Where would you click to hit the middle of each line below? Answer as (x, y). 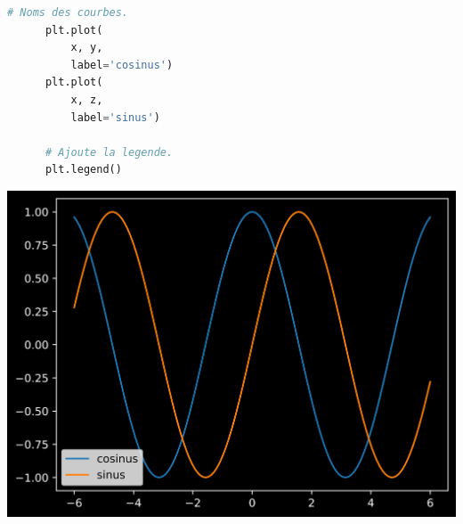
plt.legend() (83, 170)
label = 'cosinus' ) (122, 65)
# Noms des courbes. (68, 12)
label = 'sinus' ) (115, 117)
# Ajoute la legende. (109, 152)
